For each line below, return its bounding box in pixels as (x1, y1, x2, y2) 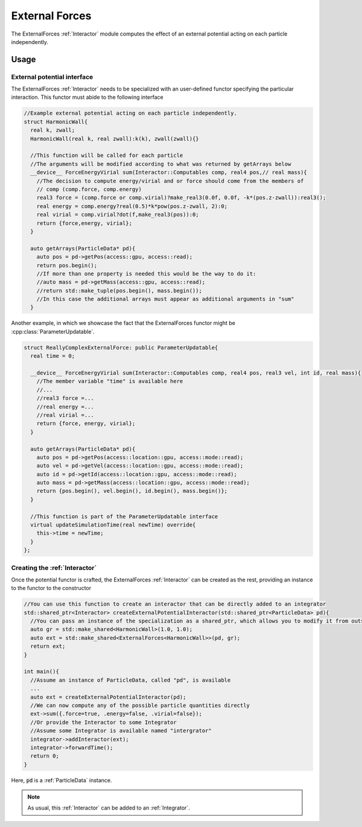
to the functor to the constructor (11, 585, 92, 592)
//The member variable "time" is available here (36, 378, 183, 385)
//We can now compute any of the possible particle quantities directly (30, 702, 250, 709)
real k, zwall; (30, 127, 75, 134)
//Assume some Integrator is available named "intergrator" (30, 727, 212, 734)
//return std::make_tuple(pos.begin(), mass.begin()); (36, 287, 202, 294)
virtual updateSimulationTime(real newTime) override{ (30, 522, 196, 528)
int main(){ (24, 668, 60, 675)
